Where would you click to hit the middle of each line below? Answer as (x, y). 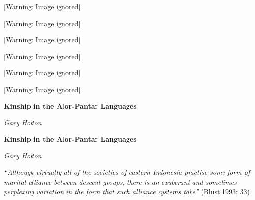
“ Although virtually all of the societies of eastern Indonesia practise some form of (127, 172)
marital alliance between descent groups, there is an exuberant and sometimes (120, 182)
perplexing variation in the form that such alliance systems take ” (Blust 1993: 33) (127, 191)
